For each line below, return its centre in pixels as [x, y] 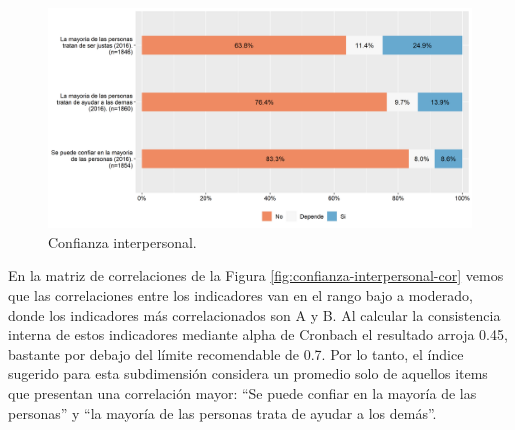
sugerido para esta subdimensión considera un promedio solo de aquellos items [248, 373]
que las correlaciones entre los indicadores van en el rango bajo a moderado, [240, 295]
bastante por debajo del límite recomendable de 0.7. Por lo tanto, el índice [236, 353]
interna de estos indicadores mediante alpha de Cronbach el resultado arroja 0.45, [258, 334]
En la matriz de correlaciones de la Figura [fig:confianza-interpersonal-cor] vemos [256, 275]
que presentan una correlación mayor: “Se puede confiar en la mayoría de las [242, 393]
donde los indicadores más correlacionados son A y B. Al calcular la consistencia [254, 314]
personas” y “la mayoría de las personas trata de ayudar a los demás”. [222, 412]
